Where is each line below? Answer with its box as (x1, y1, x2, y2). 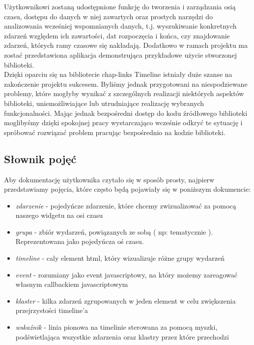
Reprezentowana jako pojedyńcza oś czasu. (15, 236, 144, 246)
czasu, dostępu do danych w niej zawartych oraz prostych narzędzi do (4, 11, 213, 21)
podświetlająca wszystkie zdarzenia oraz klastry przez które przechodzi (15, 331, 229, 342)
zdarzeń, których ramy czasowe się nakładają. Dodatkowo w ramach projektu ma (4, 40, 248, 50)
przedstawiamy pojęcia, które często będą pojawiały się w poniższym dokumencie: (4, 184, 251, 194)
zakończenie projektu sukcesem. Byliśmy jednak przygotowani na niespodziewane (4, 78, 248, 89)
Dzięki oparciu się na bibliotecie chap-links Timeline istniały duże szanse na (4, 69, 232, 79)
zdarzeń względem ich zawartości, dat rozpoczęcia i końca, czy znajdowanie (4, 30, 230, 40)
